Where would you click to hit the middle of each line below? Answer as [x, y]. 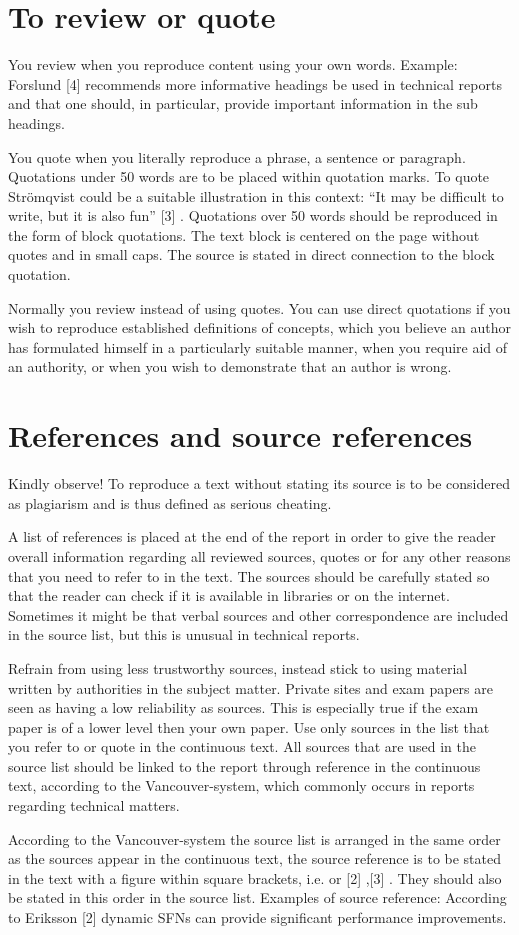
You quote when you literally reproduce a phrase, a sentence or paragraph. [237, 156]
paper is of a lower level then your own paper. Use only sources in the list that [249, 726]
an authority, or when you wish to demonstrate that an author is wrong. [230, 366]
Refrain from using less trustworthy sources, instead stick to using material [238, 667]
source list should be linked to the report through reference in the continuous [244, 765]
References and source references [240, 435]
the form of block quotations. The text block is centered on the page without [244, 234]
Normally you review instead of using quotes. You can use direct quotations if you [259, 307]
